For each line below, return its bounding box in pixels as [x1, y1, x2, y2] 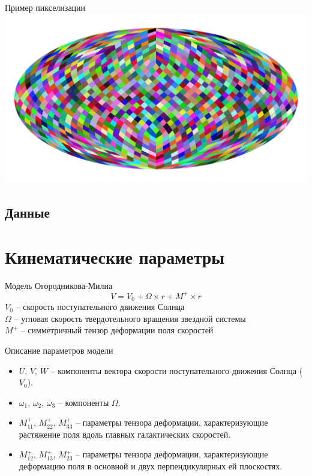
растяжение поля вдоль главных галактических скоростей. [19, 427, 231, 440]
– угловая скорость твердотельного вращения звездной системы [14, 312, 246, 324]
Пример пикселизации [5, 1, 86, 13]
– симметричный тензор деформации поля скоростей [20, 324, 214, 336]
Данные [5, 203, 50, 222]
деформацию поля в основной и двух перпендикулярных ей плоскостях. [19, 460, 283, 472]
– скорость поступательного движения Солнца [16, 300, 185, 313]
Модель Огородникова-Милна [5, 279, 113, 291]
